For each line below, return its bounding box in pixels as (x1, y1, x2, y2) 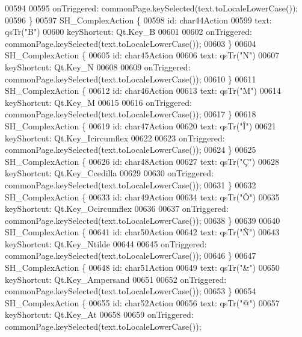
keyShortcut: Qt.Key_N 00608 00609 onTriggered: (5, 60, 191, 73)
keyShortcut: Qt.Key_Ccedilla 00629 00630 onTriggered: (5, 167, 214, 179)
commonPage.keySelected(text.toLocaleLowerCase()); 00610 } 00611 (5, 72, 256, 85)
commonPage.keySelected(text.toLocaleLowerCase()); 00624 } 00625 (5, 143, 256, 156)
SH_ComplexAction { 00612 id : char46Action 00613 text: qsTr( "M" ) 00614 (5, 84, 281, 97)
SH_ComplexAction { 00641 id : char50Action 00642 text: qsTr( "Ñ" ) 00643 (5, 226, 280, 238)
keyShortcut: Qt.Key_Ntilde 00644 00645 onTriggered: (5, 237, 207, 250)
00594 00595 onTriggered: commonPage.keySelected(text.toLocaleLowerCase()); (5, 2, 298, 14)
